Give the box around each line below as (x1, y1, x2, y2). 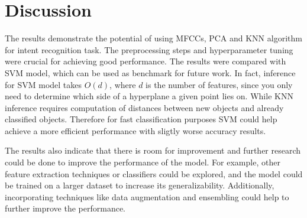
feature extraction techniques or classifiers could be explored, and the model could (5, 167, 303, 180)
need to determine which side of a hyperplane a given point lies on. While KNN (5, 90, 293, 102)
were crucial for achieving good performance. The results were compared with (5, 55, 286, 67)
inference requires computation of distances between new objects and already (5, 101, 284, 113)
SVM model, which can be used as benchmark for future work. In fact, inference (5, 66, 296, 79)
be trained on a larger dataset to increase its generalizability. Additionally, (5, 179, 274, 191)
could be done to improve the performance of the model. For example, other (5, 156, 280, 168)
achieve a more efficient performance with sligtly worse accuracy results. (5, 124, 266, 136)
